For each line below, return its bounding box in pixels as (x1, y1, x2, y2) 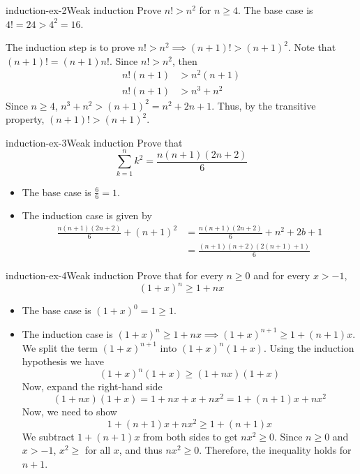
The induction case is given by (22, 208, 152, 223)
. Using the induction (263, 340, 354, 355)
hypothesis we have (22, 354, 104, 369)
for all (84, 443, 111, 457)
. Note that (288, 40, 336, 54)
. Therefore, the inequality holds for (199, 443, 352, 457)
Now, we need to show (22, 403, 117, 418)
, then (172, 53, 197, 68)
